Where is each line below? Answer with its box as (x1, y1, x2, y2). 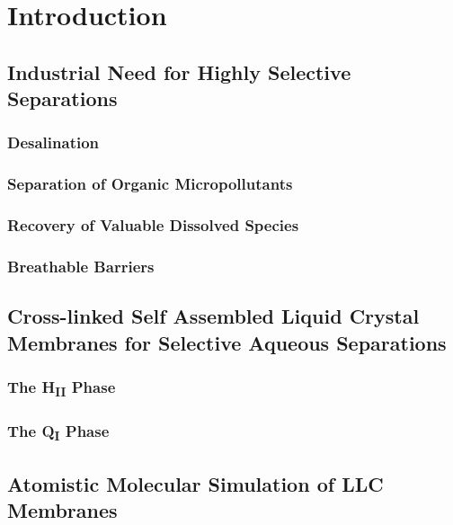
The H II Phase (7, 376, 116, 401)
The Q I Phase (7, 420, 110, 445)
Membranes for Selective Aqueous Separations (7, 328, 447, 356)
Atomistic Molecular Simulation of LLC (7, 470, 384, 498)
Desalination (7, 131, 100, 154)
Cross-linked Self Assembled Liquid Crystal (7, 302, 420, 330)
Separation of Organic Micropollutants (7, 173, 293, 195)
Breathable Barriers (7, 255, 155, 277)
